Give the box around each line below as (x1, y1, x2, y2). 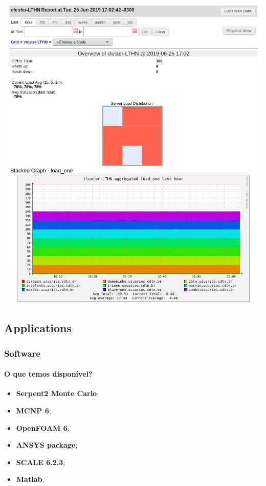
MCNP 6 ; (16, 405, 51, 415)
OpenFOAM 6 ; (16, 422, 70, 433)
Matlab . (16, 474, 45, 484)
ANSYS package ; (16, 439, 78, 450)
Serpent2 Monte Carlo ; (16, 388, 99, 399)
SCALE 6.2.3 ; (16, 456, 65, 467)
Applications (4, 320, 72, 336)
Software (4, 346, 40, 359)
